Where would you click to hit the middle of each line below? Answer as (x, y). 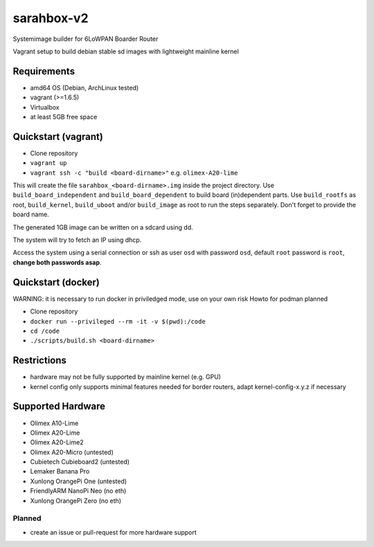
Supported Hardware (59, 407)
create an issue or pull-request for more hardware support (113, 532)
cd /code (45, 331)
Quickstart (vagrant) (58, 136)
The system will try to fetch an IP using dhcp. (77, 240)
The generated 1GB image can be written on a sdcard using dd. (103, 227)
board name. (31, 214)
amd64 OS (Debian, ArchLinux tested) (84, 87)
